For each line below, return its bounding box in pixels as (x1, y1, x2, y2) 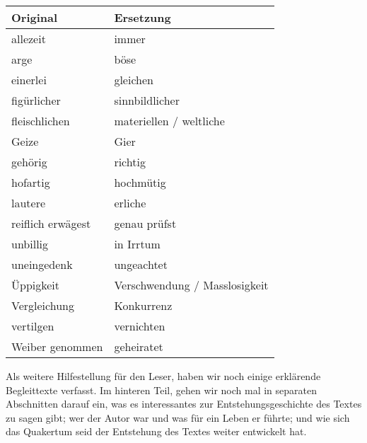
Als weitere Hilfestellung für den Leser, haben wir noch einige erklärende (6, 369, 321, 383)
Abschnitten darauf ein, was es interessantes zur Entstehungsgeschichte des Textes (6, 396, 362, 411)
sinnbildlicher (114, 92, 180, 108)
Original (11, 9, 58, 25)
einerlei (11, 71, 47, 88)
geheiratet (114, 338, 163, 355)
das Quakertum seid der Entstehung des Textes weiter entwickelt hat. (6, 424, 307, 439)
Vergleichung (11, 297, 74, 313)
